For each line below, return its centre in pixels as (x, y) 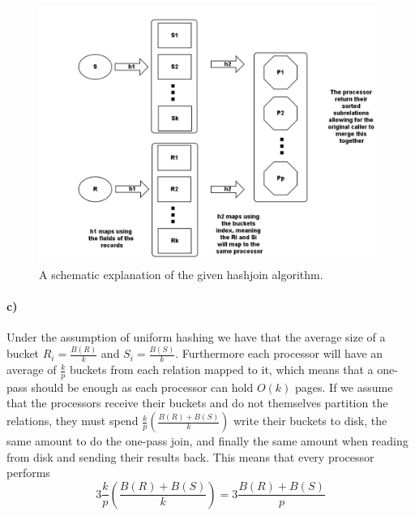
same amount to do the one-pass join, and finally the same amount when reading (207, 441)
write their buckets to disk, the (310, 421)
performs (28, 473)
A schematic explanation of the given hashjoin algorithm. (181, 274)
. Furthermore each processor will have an (279, 353)
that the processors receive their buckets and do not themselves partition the (197, 403)
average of (32, 370)
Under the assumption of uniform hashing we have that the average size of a (196, 337)
